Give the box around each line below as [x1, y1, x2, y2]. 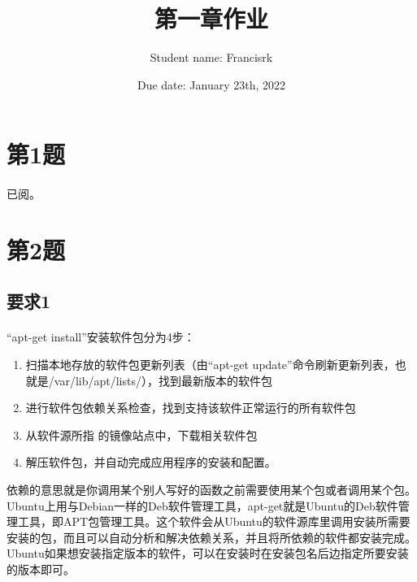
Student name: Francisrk [150, 49, 273, 66]
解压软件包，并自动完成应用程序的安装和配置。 [25, 454, 276, 471]
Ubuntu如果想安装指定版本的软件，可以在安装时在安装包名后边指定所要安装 [7, 545, 409, 562]
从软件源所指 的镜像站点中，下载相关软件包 [25, 426, 258, 443]
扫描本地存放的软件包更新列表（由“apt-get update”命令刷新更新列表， [25, 356, 395, 373]
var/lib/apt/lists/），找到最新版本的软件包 [54, 371, 272, 389]
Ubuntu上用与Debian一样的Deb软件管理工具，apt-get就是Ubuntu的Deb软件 [7, 497, 398, 514]
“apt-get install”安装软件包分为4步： [7, 328, 195, 345]
